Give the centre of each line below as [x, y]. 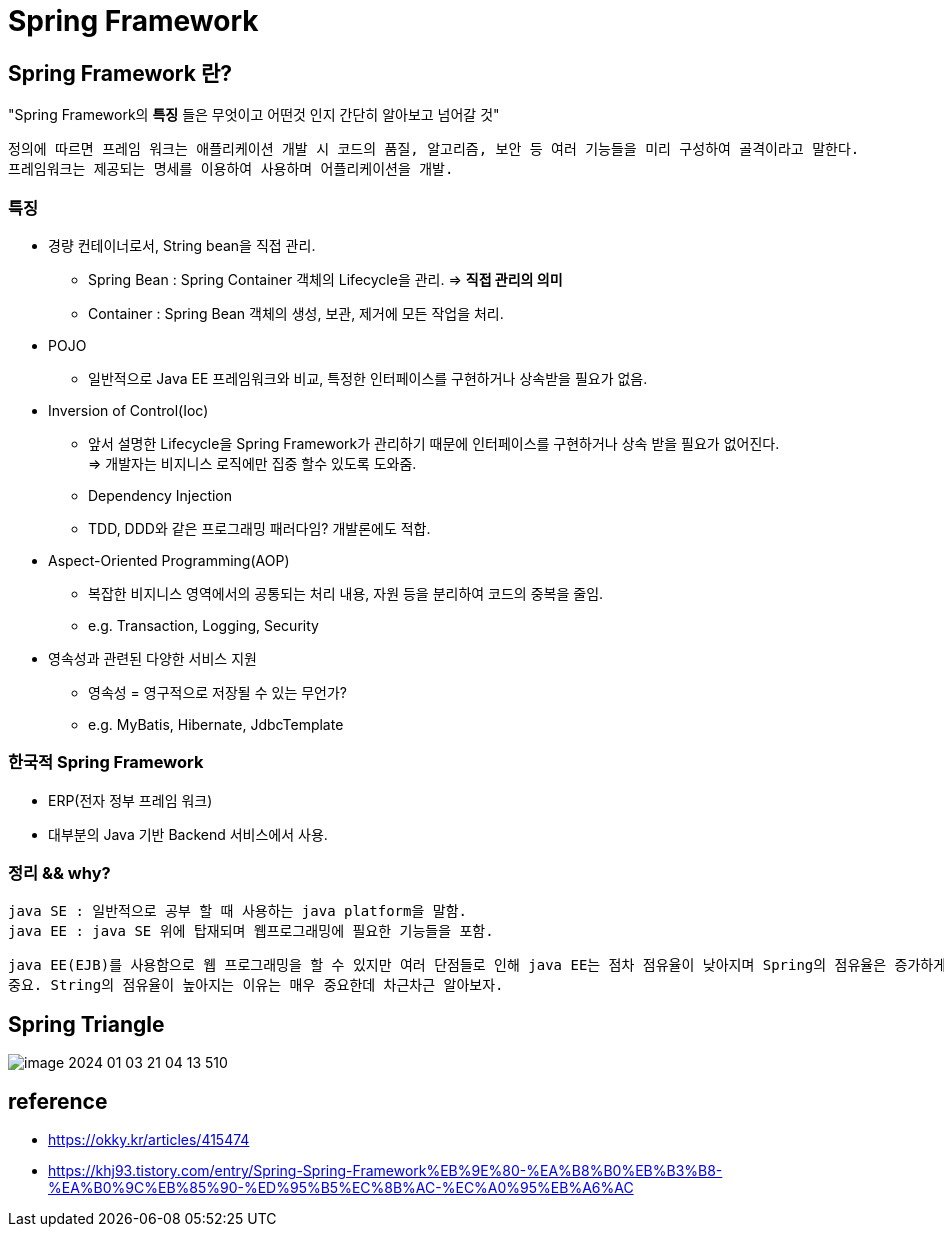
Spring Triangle [86, 1024]
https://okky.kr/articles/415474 [149, 1140]
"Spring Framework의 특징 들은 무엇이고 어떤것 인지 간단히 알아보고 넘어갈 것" [254, 115]
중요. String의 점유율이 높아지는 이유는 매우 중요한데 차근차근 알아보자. [256, 985]
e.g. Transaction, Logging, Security [203, 625]
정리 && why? [59, 873]
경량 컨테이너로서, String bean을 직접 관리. [182, 245]
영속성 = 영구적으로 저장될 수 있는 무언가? [218, 692]
